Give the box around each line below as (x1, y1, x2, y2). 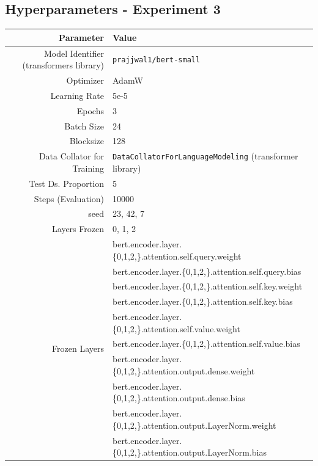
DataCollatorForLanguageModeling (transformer (112, 150, 298, 162)
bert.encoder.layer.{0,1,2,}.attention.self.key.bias (112, 295, 293, 308)
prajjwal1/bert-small (112, 56, 201, 65)
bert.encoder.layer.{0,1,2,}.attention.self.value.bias (112, 337, 300, 350)
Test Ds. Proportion (29, 177, 104, 189)
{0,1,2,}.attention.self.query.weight (112, 249, 242, 262)
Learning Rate (50, 89, 104, 101)
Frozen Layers (52, 341, 104, 354)
